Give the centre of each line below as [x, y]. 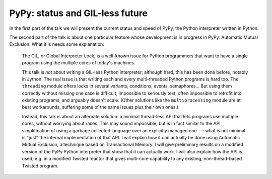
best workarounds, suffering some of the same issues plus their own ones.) [100, 107]
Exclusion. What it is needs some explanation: [57, 44]
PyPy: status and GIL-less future [79, 13]
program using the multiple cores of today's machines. [79, 63]
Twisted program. [40, 165]
